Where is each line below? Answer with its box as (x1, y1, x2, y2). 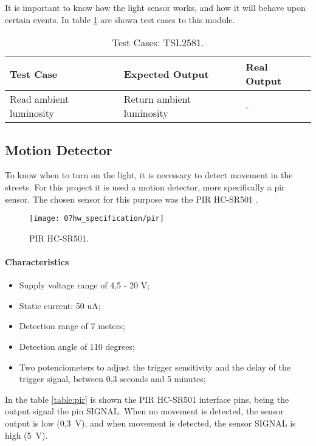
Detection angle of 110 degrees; (19, 340, 135, 352)
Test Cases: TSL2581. (112, 35, 204, 50)
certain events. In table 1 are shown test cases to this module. (5, 13, 235, 26)
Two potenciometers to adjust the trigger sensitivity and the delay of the (19, 360, 290, 373)
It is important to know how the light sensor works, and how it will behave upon (5, 1, 306, 13)
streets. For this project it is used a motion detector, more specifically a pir (5, 180, 285, 193)
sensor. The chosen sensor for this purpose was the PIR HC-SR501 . (5, 192, 258, 205)
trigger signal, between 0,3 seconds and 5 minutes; (19, 372, 206, 385)
